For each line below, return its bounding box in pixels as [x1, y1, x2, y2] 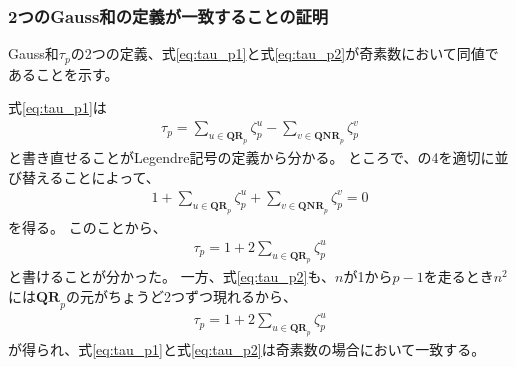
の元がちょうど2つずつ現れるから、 [65, 286, 297, 307]
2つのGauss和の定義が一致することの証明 [8, 3, 329, 28]
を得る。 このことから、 [8, 216, 167, 237]
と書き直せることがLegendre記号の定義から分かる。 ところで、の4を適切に [8, 147, 495, 168]
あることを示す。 [8, 63, 119, 84]
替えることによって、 [21, 166, 160, 187]
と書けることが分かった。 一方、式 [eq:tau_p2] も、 [8, 266, 336, 287]
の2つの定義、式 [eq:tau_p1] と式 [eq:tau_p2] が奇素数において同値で [70, 43, 499, 64]
